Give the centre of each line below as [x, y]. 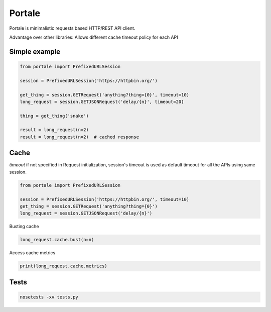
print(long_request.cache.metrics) [63, 266]
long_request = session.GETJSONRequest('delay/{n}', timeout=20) [102, 101]
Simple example [35, 51]
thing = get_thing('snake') [54, 116]
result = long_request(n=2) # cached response [79, 137]
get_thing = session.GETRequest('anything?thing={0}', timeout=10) [105, 95]
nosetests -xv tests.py [49, 297]
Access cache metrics [32, 253]
